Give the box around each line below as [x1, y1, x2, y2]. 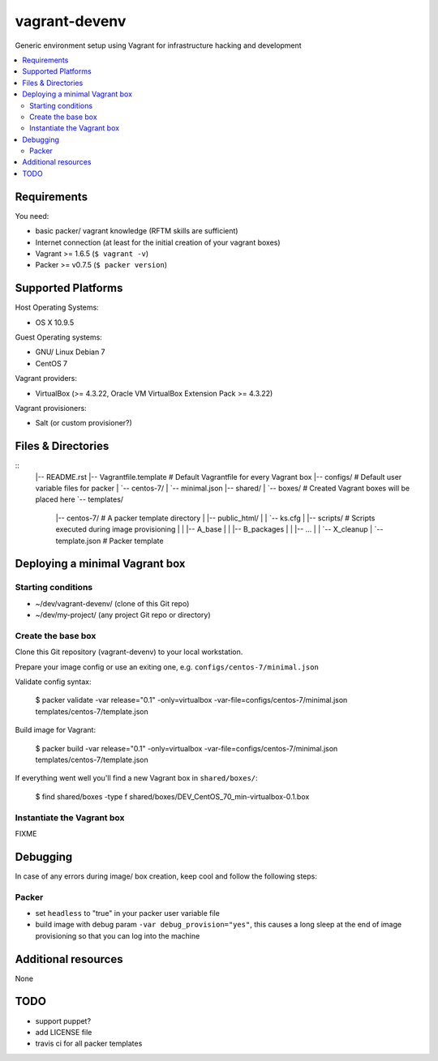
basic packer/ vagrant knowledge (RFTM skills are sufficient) [35, 226, 238, 236]
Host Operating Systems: [15, 302, 99, 312]
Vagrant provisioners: [15, 403, 87, 413]
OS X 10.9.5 [35, 317, 75, 327]
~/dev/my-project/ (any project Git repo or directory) [35, 610, 211, 620]
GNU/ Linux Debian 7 [35, 347, 105, 357]
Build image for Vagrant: [15, 725, 97, 735]
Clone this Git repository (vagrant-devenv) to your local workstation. [15, 647, 243, 657]
